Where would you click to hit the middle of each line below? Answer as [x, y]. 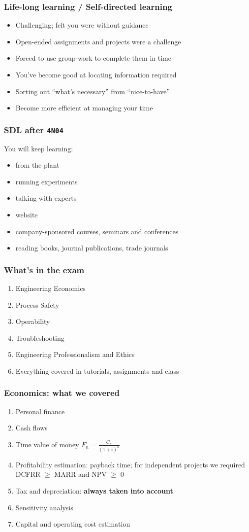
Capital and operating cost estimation [73, 524]
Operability [33, 321]
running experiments [47, 181]
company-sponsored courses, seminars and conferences [97, 231]
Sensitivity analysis [44, 507]
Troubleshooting [40, 337]
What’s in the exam [44, 269]
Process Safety [37, 304]
